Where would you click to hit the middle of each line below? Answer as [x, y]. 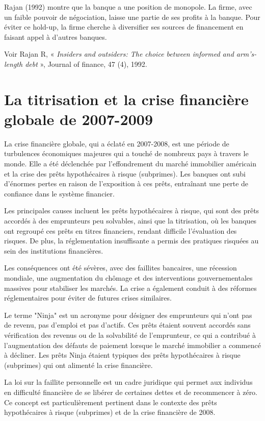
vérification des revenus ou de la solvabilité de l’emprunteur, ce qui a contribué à [130, 335]
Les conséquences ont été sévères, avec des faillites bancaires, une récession [121, 268]
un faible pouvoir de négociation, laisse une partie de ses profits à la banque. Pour [132, 17]
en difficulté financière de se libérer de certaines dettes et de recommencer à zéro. [131, 392]
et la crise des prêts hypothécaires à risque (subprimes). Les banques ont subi [125, 173]
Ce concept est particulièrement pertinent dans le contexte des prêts [111, 402]
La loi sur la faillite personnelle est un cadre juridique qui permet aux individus [128, 382]
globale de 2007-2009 [78, 119]
